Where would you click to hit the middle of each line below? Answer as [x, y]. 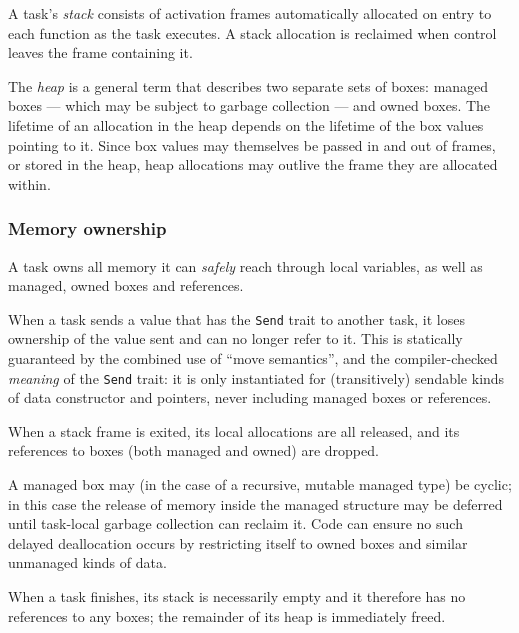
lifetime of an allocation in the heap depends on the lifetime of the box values [246, 124]
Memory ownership [87, 228]
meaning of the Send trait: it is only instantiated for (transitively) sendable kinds [256, 377]
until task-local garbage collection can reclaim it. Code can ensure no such [235, 523]
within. [29, 183]
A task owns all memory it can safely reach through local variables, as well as [245, 265]
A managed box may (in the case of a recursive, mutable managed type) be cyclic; [260, 484]
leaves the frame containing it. [100, 52]
